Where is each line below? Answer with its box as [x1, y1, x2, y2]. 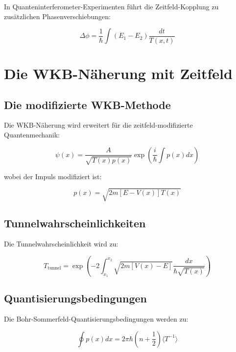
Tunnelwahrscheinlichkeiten [4, 216, 146, 231]
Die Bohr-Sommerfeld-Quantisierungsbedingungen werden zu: [4, 314, 189, 324]
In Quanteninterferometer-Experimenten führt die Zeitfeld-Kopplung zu [4, 1, 219, 11]
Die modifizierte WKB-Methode [4, 97, 171, 112]
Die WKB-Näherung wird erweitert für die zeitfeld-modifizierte [4, 120, 193, 130]
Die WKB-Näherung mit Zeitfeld [4, 63, 233, 83]
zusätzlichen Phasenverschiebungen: [4, 11, 111, 21]
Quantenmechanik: [4, 129, 60, 139]
